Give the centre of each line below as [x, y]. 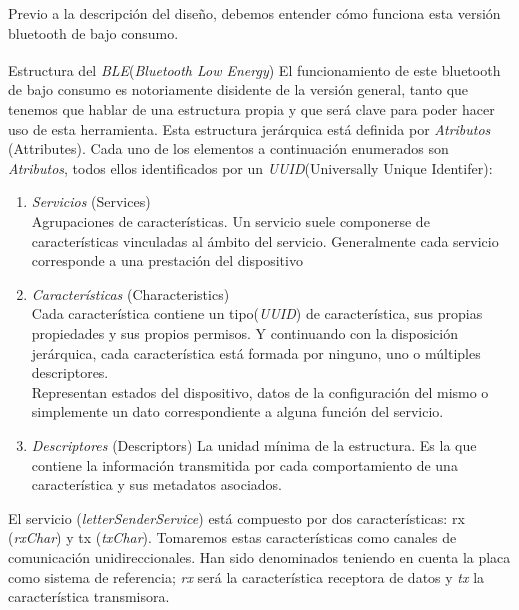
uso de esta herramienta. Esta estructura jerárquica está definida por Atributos [249, 128]
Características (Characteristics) [130, 293]
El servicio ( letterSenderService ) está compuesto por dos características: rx [236, 517]
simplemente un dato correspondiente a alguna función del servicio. [237, 411]
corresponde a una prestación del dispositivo [167, 260]
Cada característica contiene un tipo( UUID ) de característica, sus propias [257, 313]
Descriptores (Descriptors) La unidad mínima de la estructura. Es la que [254, 444]
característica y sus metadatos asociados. [156, 484]
